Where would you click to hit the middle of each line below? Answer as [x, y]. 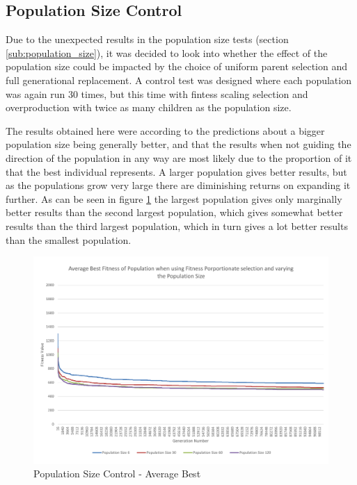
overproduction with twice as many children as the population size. [149, 107]
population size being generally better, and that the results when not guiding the [178, 144]
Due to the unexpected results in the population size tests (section [147, 39]
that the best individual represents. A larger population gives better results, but [176, 171]
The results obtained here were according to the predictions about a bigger [165, 130]
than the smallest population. [69, 239]
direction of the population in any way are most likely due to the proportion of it [179, 157]
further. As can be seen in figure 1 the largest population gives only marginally [174, 198]
